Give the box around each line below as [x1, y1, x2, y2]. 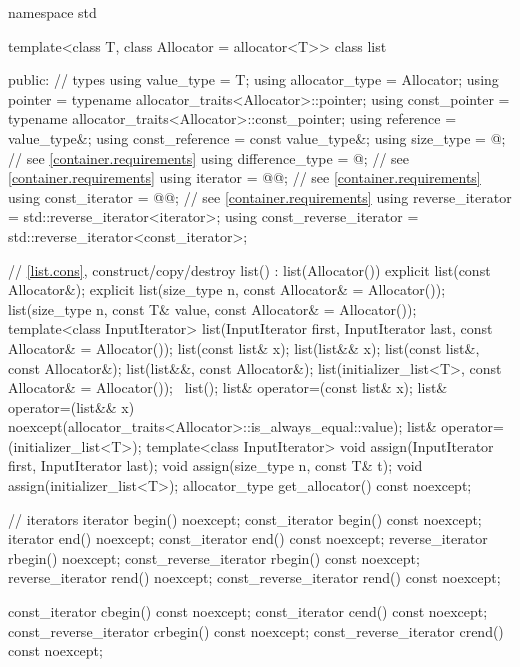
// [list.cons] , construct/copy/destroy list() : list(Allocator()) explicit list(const [8, 259, 491, 280]
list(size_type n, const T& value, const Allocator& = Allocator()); [8, 298, 417, 319]
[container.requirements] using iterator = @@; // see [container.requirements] [8, 167, 481, 188]
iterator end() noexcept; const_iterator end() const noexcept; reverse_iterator [8, 528, 488, 549]
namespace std [8, 2, 97, 22]
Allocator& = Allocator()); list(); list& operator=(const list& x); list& [8, 377, 448, 398]
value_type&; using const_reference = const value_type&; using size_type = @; [8, 127, 506, 148]
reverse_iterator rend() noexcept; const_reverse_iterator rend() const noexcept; [8, 567, 501, 588]
